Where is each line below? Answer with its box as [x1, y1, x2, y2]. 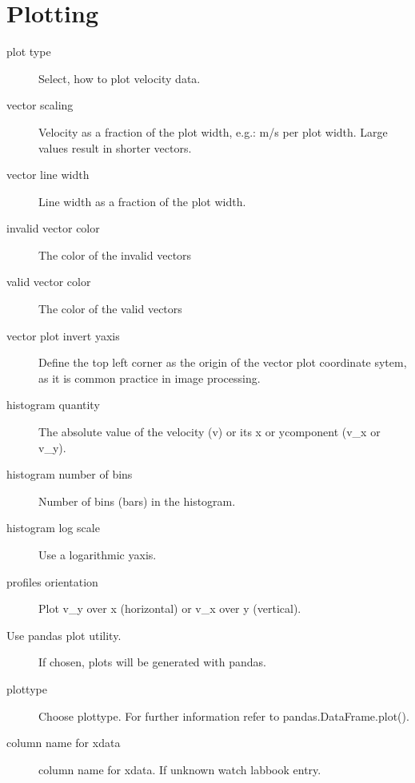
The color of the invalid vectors [38, 246, 192, 263]
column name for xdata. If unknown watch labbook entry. [38, 761, 321, 777]
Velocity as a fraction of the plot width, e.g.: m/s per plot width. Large [38, 123, 388, 140]
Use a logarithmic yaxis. [38, 547, 157, 562]
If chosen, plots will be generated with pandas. [38, 654, 266, 670]
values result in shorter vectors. [38, 139, 192, 156]
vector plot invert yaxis [6, 327, 120, 344]
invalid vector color [6, 220, 100, 236]
